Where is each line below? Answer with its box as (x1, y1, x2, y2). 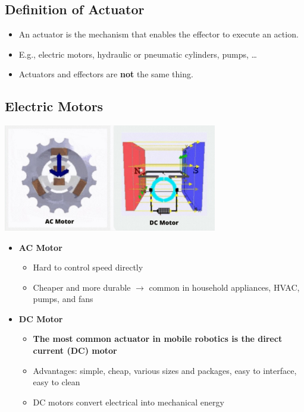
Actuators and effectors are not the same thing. (18, 68, 193, 80)
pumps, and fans (33, 293, 93, 305)
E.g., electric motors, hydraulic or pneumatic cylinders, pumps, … (18, 48, 257, 60)
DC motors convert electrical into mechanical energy (33, 395, 224, 408)
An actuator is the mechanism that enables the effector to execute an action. (18, 28, 299, 40)
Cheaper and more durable (33, 281, 131, 293)
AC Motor (18, 241, 62, 253)
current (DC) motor (33, 344, 117, 357)
